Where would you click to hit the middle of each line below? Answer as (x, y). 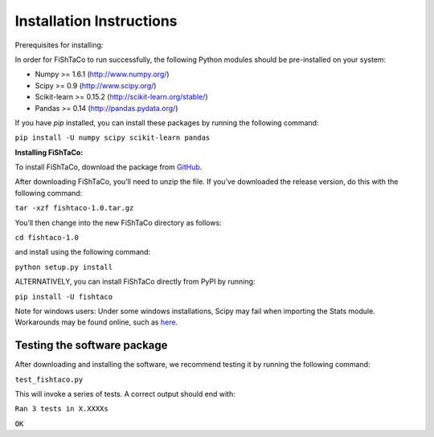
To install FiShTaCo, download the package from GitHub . (108, 167)
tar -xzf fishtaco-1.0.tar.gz (74, 208)
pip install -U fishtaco (63, 296)
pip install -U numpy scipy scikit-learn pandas (113, 138)
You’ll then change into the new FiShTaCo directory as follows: (118, 223)
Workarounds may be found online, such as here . (96, 322)
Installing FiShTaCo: (49, 152)
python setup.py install (63, 267)
